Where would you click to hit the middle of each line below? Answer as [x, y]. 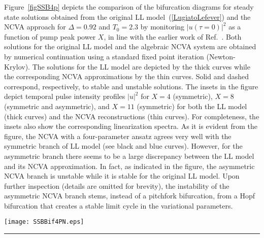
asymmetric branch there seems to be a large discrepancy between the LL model [129, 156]
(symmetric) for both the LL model [192, 106]
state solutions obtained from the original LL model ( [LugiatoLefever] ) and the [127, 16]
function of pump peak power [50, 36]
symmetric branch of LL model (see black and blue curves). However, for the [123, 146]
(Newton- [221, 56]
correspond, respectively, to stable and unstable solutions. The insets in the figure [131, 86]
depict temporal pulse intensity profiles [65, 96]
